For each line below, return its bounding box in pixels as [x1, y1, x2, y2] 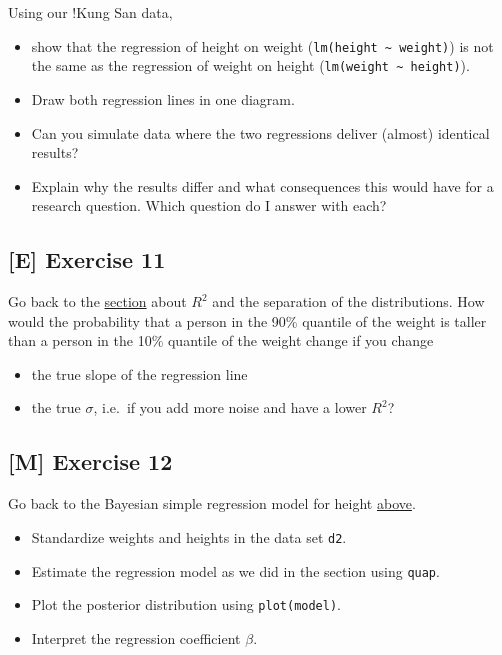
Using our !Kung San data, [8, 2, 173, 22]
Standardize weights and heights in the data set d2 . [31, 526, 347, 547]
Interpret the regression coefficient [31, 627, 241, 648]
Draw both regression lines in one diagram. [31, 88, 295, 109]
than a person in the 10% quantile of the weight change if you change [8, 330, 434, 351]
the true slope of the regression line [31, 363, 248, 384]
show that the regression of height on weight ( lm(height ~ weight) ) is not [31, 35, 494, 56]
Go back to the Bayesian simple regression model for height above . [8, 493, 416, 514]
